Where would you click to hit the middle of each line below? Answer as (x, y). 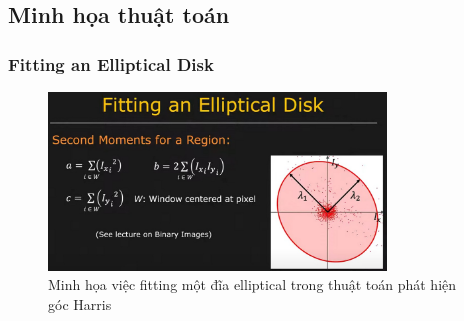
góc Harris (80, 304)
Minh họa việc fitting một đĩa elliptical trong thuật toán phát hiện (252, 284)
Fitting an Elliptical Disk (111, 63)
